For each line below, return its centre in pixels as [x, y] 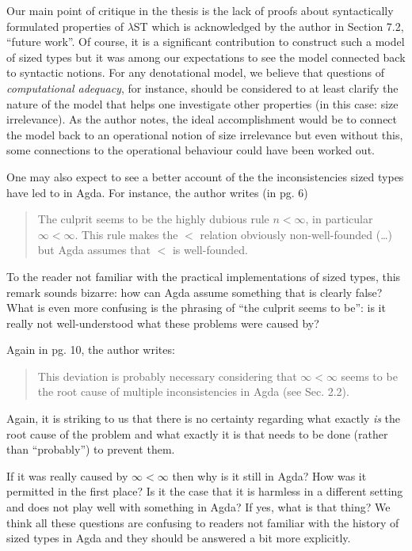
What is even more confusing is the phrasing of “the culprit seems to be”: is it [196, 308]
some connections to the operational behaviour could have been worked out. [191, 150]
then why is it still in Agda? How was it [269, 475]
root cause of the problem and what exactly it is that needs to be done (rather [197, 433]
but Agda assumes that [94, 250]
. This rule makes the [126, 234]
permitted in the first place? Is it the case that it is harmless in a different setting [205, 491]
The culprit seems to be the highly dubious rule [153, 219]
